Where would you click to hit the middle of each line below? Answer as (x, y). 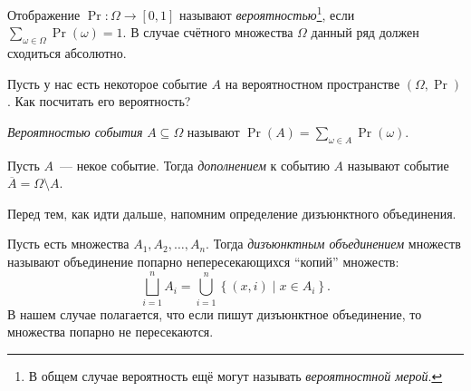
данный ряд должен (365, 32)
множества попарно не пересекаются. (111, 332)
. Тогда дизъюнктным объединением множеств (333, 244)
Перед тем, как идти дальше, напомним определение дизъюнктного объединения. (232, 213)
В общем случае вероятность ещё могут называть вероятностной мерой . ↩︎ (235, 375)
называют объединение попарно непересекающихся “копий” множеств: (203, 261)
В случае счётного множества (212, 32)
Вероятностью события (75, 131)
